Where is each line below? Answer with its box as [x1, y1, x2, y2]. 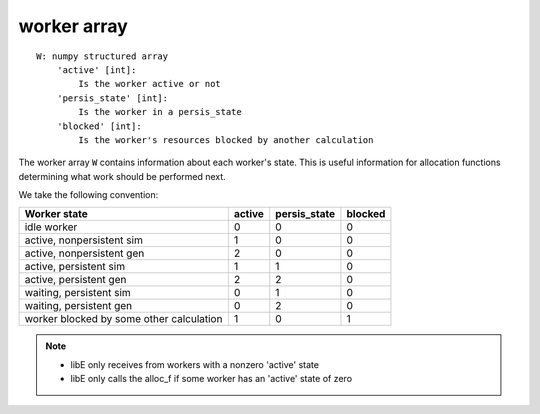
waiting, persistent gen [24, 299, 133, 313]
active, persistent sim [24, 260, 125, 274]
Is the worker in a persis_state [78, 106, 242, 118]
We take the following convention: [18, 189, 159, 201]
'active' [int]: [56, 64, 137, 75]
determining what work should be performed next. [18, 170, 227, 182]
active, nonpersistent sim [24, 233, 144, 247]
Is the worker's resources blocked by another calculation [78, 134, 374, 145]
